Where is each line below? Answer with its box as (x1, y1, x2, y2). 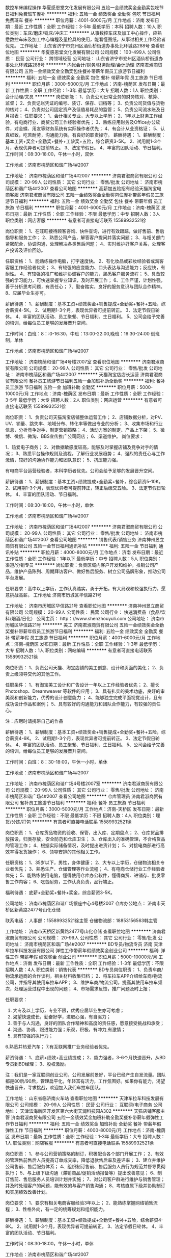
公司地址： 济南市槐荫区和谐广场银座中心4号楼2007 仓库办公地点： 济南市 (5, 900, 161, 906)
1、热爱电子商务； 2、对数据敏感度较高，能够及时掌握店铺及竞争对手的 (5, 444, 154, 450)
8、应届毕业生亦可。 (5, 290, 48, 296)
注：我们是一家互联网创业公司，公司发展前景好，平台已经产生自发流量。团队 (5, 1072, 166, 1078)
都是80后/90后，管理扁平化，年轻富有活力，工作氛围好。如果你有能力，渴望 (5, 1078, 165, 1084)
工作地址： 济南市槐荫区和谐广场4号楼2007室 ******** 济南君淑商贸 (5, 780, 150, 787)
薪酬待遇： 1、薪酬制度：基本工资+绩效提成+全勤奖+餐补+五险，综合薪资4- (5, 1217, 164, 1223)
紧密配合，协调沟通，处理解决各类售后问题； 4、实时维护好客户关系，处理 (5, 241, 161, 247)
